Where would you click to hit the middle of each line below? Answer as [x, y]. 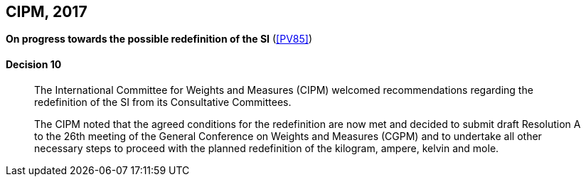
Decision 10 [34, 65]
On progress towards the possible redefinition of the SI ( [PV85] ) [159, 39]
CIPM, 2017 [47, 12]
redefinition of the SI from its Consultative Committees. [163, 102]
